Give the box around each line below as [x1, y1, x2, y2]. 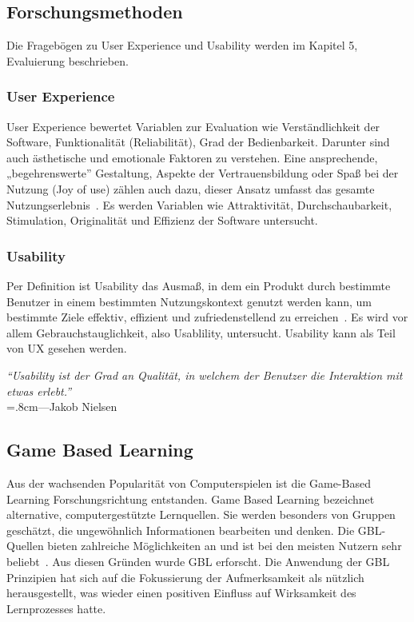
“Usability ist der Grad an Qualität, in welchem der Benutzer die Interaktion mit [6, 366, 403, 383]
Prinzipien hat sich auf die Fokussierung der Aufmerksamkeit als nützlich [6, 568, 364, 585]
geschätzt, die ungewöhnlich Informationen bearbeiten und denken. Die [6, 521, 355, 538]
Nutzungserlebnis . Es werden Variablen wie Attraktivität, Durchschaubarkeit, [6, 196, 392, 213]
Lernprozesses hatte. [6, 600, 106, 616]
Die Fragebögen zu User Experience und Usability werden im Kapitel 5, [6, 37, 358, 54]
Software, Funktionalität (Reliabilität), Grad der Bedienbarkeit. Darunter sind [6, 134, 390, 150]
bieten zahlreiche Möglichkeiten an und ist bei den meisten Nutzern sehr [47, 537, 402, 554]
